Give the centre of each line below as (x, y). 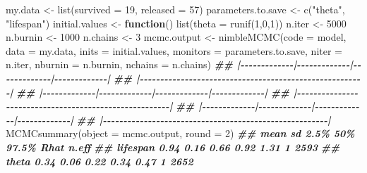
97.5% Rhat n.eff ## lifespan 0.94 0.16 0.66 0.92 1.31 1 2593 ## (173, 147)
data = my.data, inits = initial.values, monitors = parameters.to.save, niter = (174, 50)
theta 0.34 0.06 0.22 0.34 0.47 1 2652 (100, 161)
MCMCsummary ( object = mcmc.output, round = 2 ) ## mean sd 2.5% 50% (180, 133)
